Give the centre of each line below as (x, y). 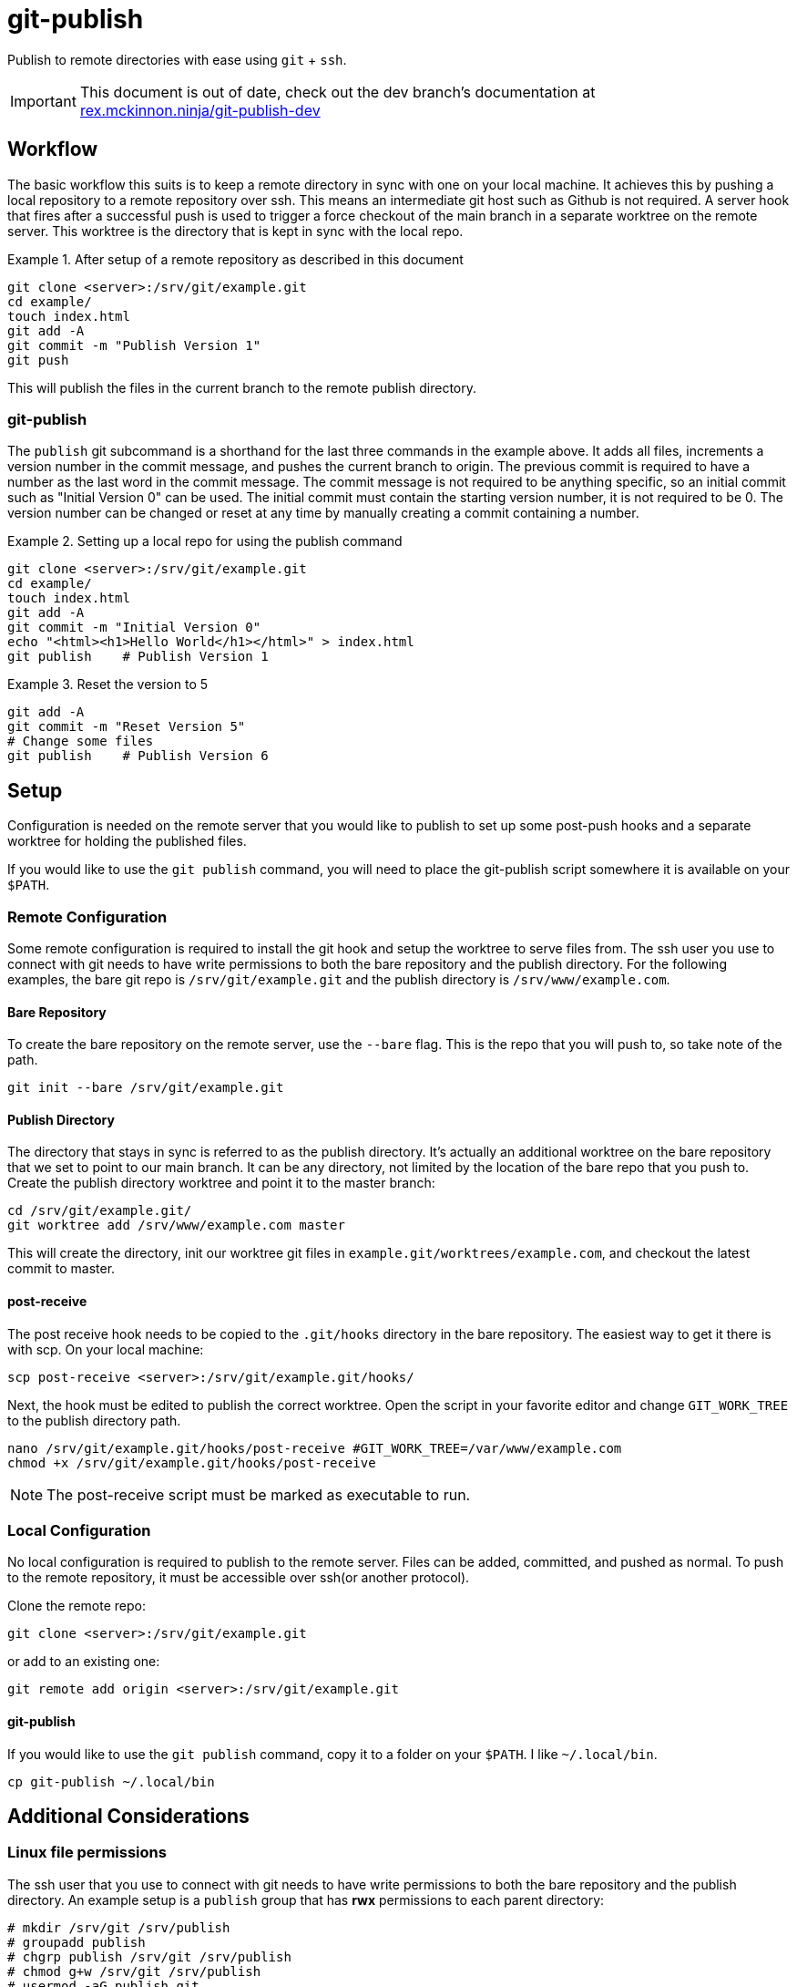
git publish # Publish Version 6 (138, 756)
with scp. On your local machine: (106, 1349)
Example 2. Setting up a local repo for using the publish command (205, 541)
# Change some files (81, 741)
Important (43, 101)
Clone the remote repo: (77, 1606)
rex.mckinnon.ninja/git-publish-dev (200, 110)
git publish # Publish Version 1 (138, 657)
